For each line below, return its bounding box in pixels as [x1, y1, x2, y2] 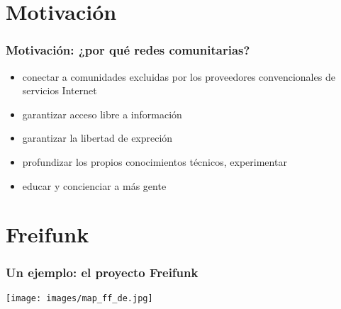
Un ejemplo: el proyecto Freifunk [6, 264, 199, 281]
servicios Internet [22, 83, 97, 98]
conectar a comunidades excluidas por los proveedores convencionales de [22, 69, 335, 84]
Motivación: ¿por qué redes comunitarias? [6, 41, 250, 59]
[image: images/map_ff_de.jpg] [6, 293, 153, 303]
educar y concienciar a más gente [22, 178, 167, 193]
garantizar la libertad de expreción [22, 130, 173, 145]
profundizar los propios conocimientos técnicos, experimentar [22, 154, 287, 169]
